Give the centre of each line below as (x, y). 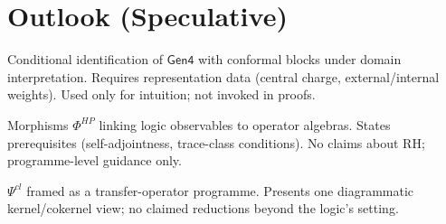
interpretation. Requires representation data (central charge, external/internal (223, 76)
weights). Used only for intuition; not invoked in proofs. (161, 94)
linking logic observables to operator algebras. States (245, 124)
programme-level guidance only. (95, 160)
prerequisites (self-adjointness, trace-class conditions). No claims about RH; (216, 142)
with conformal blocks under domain (300, 59)
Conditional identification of (85, 59)
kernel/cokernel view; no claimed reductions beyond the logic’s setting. (203, 208)
